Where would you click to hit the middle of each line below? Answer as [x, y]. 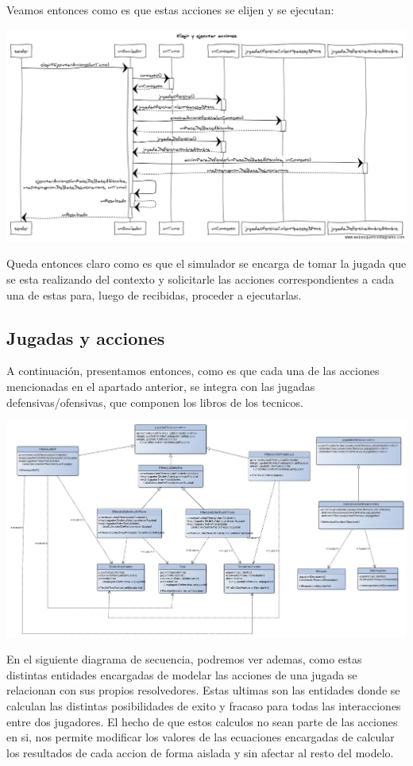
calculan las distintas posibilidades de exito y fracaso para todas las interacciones [204, 706]
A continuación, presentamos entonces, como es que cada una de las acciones [193, 371]
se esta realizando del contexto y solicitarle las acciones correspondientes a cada [200, 279]
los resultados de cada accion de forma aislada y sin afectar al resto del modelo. [200, 752]
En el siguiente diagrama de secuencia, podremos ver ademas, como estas [184, 659]
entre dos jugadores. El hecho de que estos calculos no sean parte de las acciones [202, 721]
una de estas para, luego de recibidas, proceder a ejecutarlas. [154, 294]
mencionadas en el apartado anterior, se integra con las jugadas [161, 387]
